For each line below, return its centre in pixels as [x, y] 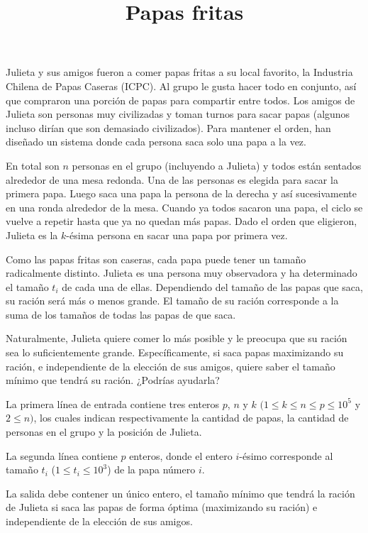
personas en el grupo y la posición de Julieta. [104, 432]
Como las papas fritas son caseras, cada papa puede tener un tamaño [156, 259]
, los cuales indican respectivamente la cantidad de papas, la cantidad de [191, 418]
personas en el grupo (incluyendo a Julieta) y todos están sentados [217, 165]
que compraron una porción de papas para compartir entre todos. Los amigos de [180, 100]
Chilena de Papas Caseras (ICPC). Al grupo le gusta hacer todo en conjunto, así [181, 86]
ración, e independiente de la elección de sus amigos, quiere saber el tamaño [171, 366]
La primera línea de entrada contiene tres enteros [113, 403]
